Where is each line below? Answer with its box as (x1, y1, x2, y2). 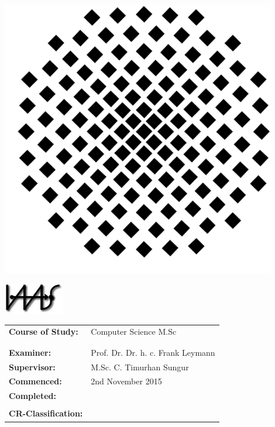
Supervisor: (9, 360, 56, 373)
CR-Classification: (9, 407, 83, 419)
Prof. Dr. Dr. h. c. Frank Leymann (91, 346, 215, 358)
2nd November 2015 (91, 375, 162, 387)
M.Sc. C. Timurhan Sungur (91, 360, 189, 373)
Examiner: (9, 346, 51, 358)
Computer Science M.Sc (91, 325, 177, 338)
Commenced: (9, 375, 62, 387)
